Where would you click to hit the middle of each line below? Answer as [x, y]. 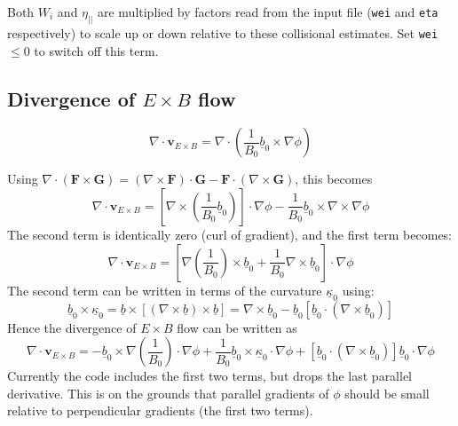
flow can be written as [237, 327]
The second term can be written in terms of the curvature [165, 290]
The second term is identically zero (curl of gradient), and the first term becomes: [230, 234]
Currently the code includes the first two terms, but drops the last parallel [210, 376]
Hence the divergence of [72, 327]
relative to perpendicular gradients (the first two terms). [160, 410]
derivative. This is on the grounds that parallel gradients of [168, 393]
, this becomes [334, 179]
